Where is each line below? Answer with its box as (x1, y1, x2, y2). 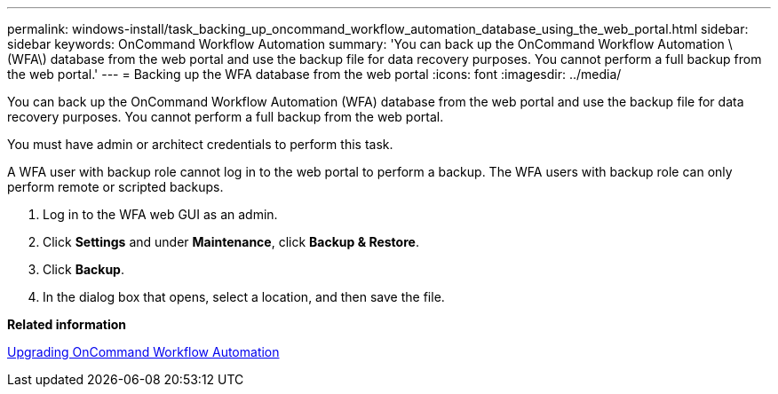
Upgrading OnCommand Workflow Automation (7, 344, 280, 359)
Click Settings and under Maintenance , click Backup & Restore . (43, 234, 419, 249)
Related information (7, 317, 127, 332)
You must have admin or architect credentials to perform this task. (7, 137, 393, 152)
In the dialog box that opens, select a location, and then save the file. (43, 289, 445, 304)
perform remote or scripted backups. (7, 179, 224, 194)
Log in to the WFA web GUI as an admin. (43, 207, 278, 222)
